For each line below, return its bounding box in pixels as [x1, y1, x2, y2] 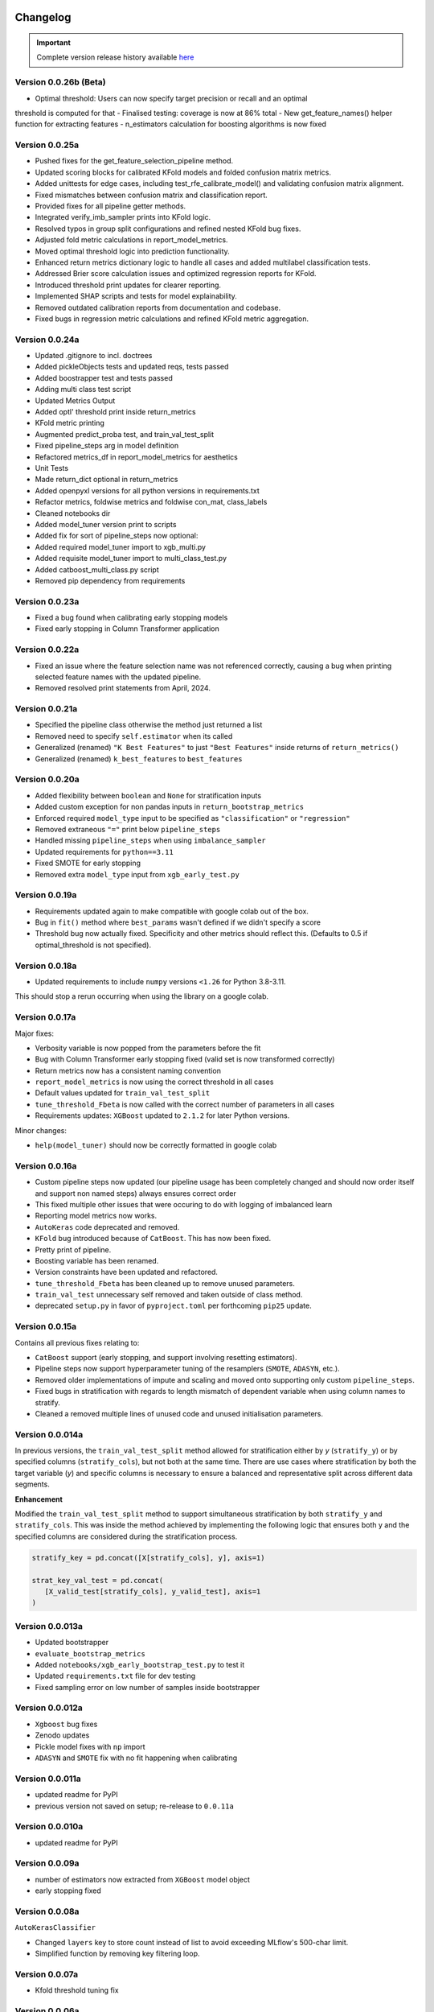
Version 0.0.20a [14, 773, 80, 785]
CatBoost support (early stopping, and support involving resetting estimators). [35, 1353, 297, 1362]
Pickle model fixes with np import [35, 1742, 145, 1751]
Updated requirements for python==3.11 [35, 847, 174, 856]
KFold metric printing [35, 418, 104, 428]
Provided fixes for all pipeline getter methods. [35, 201, 186, 211]
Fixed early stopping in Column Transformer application [35, 624, 220, 633]
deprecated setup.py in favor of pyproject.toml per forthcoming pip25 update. [35, 1301, 313, 1311]
